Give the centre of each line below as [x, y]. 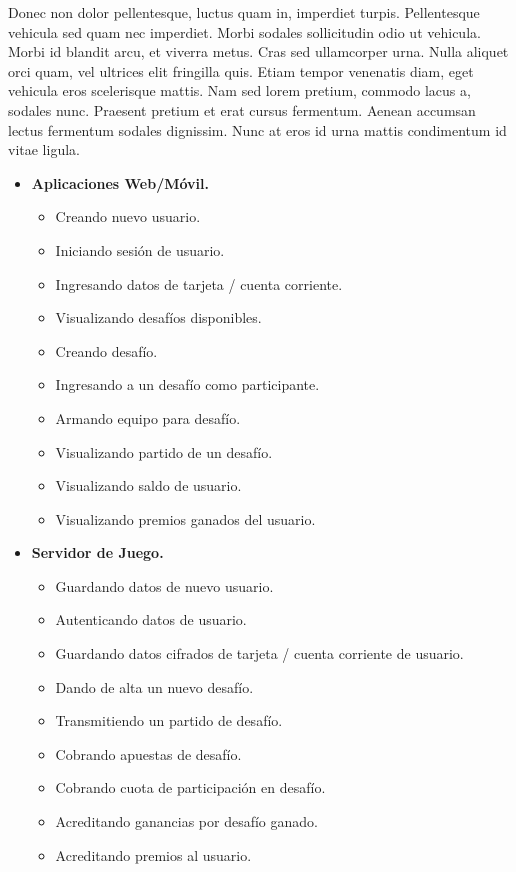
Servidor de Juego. [97, 552]
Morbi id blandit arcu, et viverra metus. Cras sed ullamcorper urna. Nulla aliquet [258, 51]
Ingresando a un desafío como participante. [187, 384]
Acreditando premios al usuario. [153, 854]
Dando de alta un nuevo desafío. [154, 686]
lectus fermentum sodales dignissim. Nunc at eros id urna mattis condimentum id [257, 129]
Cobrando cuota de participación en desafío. [190, 787]
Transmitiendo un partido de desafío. [169, 720]
